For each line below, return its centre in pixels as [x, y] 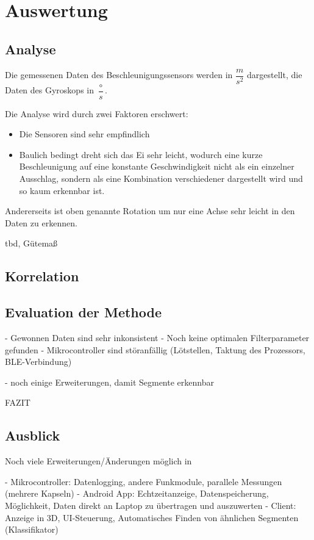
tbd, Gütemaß [31, 243]
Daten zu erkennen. [41, 222]
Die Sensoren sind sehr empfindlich [84, 134]
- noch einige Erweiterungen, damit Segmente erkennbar [109, 382]
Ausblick [33, 435]
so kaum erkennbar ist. [62, 190]
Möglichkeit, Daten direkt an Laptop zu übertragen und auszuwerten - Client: [151, 505]
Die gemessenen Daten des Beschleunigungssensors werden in [119, 75]
